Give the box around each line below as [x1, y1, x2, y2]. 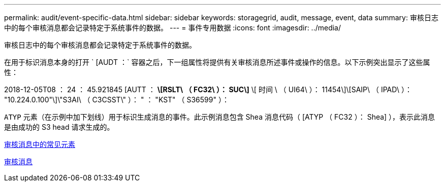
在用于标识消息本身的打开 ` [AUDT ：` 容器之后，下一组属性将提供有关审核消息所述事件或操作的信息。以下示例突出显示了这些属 [4, 58, 430, 66]
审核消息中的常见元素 [4, 140, 75, 148]
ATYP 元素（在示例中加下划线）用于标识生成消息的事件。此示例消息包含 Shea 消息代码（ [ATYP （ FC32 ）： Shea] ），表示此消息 [4, 113, 435, 121]
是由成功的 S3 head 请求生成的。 [4, 123, 114, 131]
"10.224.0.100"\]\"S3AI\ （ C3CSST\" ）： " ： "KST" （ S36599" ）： [4, 95, 229, 104]
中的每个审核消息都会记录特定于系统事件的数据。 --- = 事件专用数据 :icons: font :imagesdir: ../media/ [4, 23, 341, 32]
